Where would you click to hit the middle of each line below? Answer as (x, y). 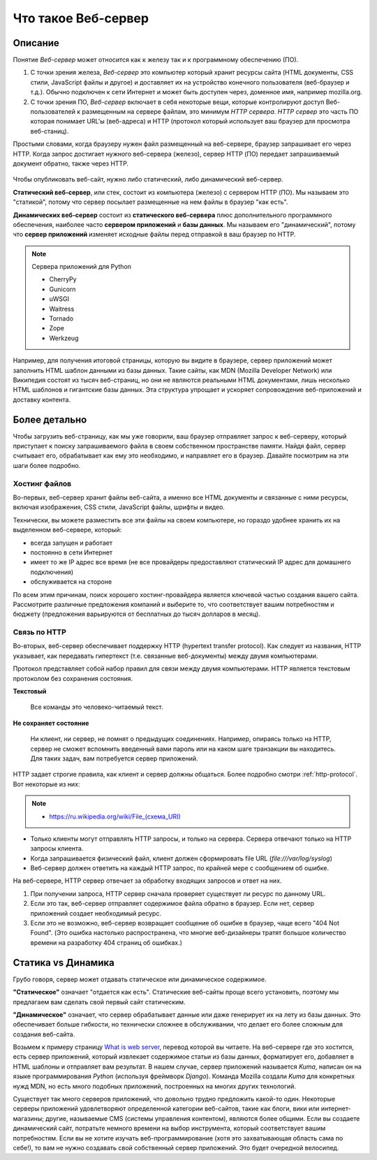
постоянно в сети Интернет (72, 552)
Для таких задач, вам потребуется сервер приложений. (114, 758)
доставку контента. (42, 399)
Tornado (61, 318)
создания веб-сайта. (44, 1034)
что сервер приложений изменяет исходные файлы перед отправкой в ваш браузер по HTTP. (154, 235)
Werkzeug (64, 338)
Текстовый (30, 691)
